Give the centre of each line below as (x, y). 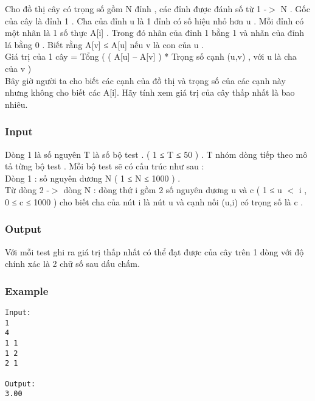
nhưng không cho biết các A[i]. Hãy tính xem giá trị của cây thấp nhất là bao (150, 92)
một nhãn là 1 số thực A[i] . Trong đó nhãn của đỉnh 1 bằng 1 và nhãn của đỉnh (155, 33)
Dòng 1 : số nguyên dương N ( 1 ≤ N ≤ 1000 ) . (93, 178)
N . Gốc (295, 9)
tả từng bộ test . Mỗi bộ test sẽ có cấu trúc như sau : (105, 166)
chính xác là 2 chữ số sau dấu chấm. (72, 264)
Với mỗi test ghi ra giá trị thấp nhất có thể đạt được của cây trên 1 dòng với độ (154, 251)
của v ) (18, 68)
